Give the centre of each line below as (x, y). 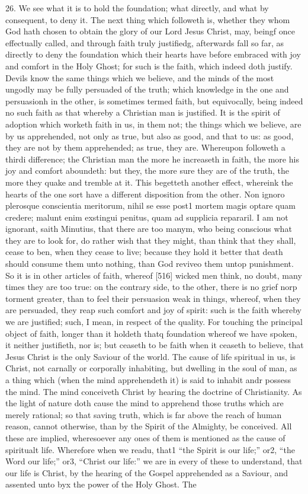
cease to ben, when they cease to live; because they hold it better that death (144, 252)
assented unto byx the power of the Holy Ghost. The (101, 484)
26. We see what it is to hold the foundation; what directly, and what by (137, 8)
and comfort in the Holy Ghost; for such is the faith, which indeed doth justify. (149, 66)
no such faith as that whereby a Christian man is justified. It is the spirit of (143, 112)
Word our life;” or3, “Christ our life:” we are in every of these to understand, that (154, 461)
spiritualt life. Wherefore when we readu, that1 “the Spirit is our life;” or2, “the (150, 449)
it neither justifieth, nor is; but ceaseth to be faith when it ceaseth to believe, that (155, 345)
